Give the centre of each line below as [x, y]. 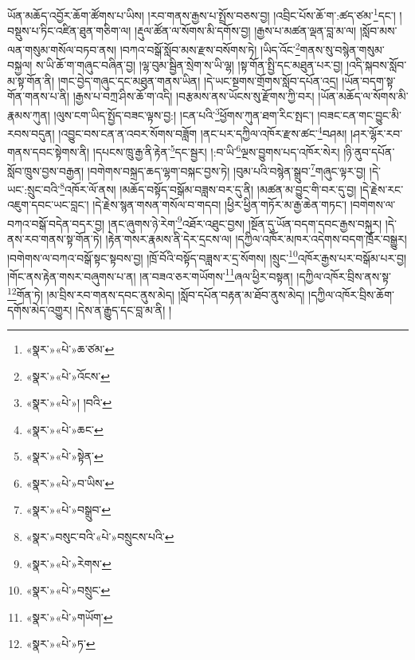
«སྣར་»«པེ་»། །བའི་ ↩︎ [69, 403]
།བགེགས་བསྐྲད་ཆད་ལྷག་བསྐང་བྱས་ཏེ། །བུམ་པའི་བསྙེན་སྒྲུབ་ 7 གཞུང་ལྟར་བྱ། [227, 169]
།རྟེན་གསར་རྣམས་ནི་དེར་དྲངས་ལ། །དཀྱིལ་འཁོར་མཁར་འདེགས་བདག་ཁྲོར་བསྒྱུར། [256, 238]
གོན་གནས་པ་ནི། [39, 96]
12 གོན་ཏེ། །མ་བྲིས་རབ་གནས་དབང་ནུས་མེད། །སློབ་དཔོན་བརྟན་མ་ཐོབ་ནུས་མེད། [156, 293]
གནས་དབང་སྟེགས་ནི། [49, 152]
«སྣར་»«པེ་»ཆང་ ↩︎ [65, 429]
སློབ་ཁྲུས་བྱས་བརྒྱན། [46, 170]
